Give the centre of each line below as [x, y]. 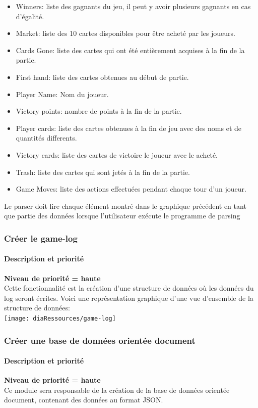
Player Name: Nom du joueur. [62, 94]
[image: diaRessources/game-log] [60, 318]
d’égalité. [30, 16]
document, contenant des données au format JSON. [84, 400]
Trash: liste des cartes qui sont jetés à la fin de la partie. [103, 172]
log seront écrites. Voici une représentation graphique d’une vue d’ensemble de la [129, 298]
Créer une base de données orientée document [100, 340]
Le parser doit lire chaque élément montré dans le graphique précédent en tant [125, 206]
